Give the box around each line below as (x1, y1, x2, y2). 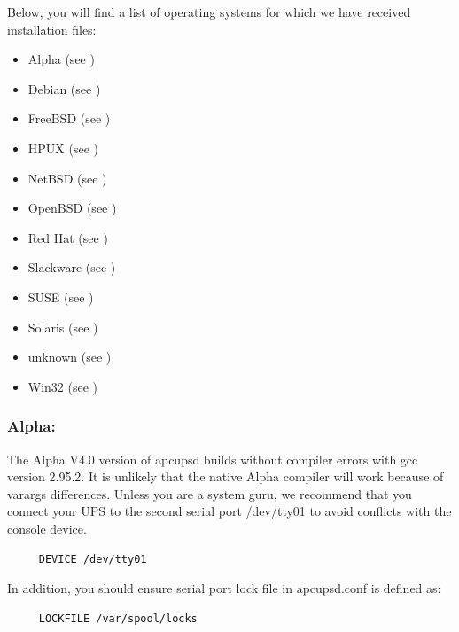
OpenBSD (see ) (27, 199, 117, 217)
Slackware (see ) (27, 258, 116, 277)
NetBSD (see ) (27, 168, 107, 187)
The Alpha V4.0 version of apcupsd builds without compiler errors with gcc (7, 449, 418, 468)
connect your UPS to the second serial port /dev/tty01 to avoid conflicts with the (7, 502, 452, 520)
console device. (7, 519, 87, 537)
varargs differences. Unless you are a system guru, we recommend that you (7, 484, 412, 503)
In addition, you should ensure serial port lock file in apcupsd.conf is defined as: (7, 579, 441, 597)
